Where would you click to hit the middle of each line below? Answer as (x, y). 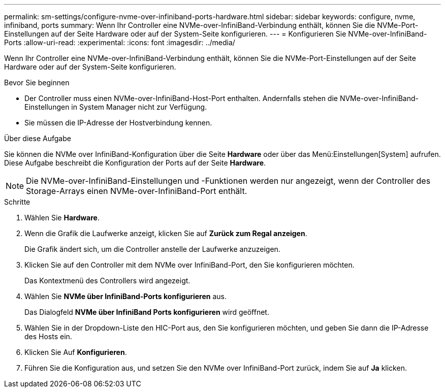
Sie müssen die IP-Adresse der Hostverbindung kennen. (118, 123)
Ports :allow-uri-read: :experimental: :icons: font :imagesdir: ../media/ (120, 42)
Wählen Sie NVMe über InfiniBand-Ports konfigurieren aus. (125, 296)
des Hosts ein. (48, 336)
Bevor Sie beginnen (37, 83)
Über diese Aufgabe (38, 138)
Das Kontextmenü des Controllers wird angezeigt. (107, 281)
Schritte (17, 202)
